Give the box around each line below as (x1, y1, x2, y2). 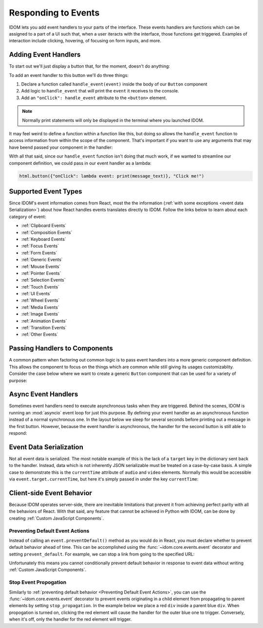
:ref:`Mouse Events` (21, 263, 61, 269)
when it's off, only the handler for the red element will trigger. (9, 616, 132, 622)
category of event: (9, 214, 46, 219)
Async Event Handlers (9, 390, 78, 398)
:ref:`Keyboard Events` (21, 236, 66, 242)
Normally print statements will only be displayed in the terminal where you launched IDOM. (22, 117, 204, 123)
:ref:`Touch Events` (21, 284, 59, 289)
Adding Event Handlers (9, 51, 81, 59)
